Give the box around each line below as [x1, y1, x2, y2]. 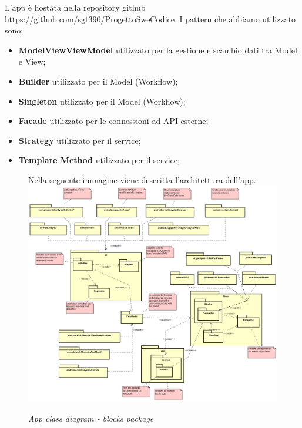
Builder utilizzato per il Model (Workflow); [18, 75, 178, 87]
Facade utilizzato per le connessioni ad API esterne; [18, 114, 209, 127]
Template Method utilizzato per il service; [18, 154, 180, 166]
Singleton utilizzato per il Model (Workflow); [18, 95, 186, 107]
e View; [18, 55, 46, 68]
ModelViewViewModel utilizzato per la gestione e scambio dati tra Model [18, 43, 297, 56]
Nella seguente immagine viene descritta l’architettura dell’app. [28, 173, 256, 186]
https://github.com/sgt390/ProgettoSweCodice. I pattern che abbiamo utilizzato [5, 12, 296, 25]
